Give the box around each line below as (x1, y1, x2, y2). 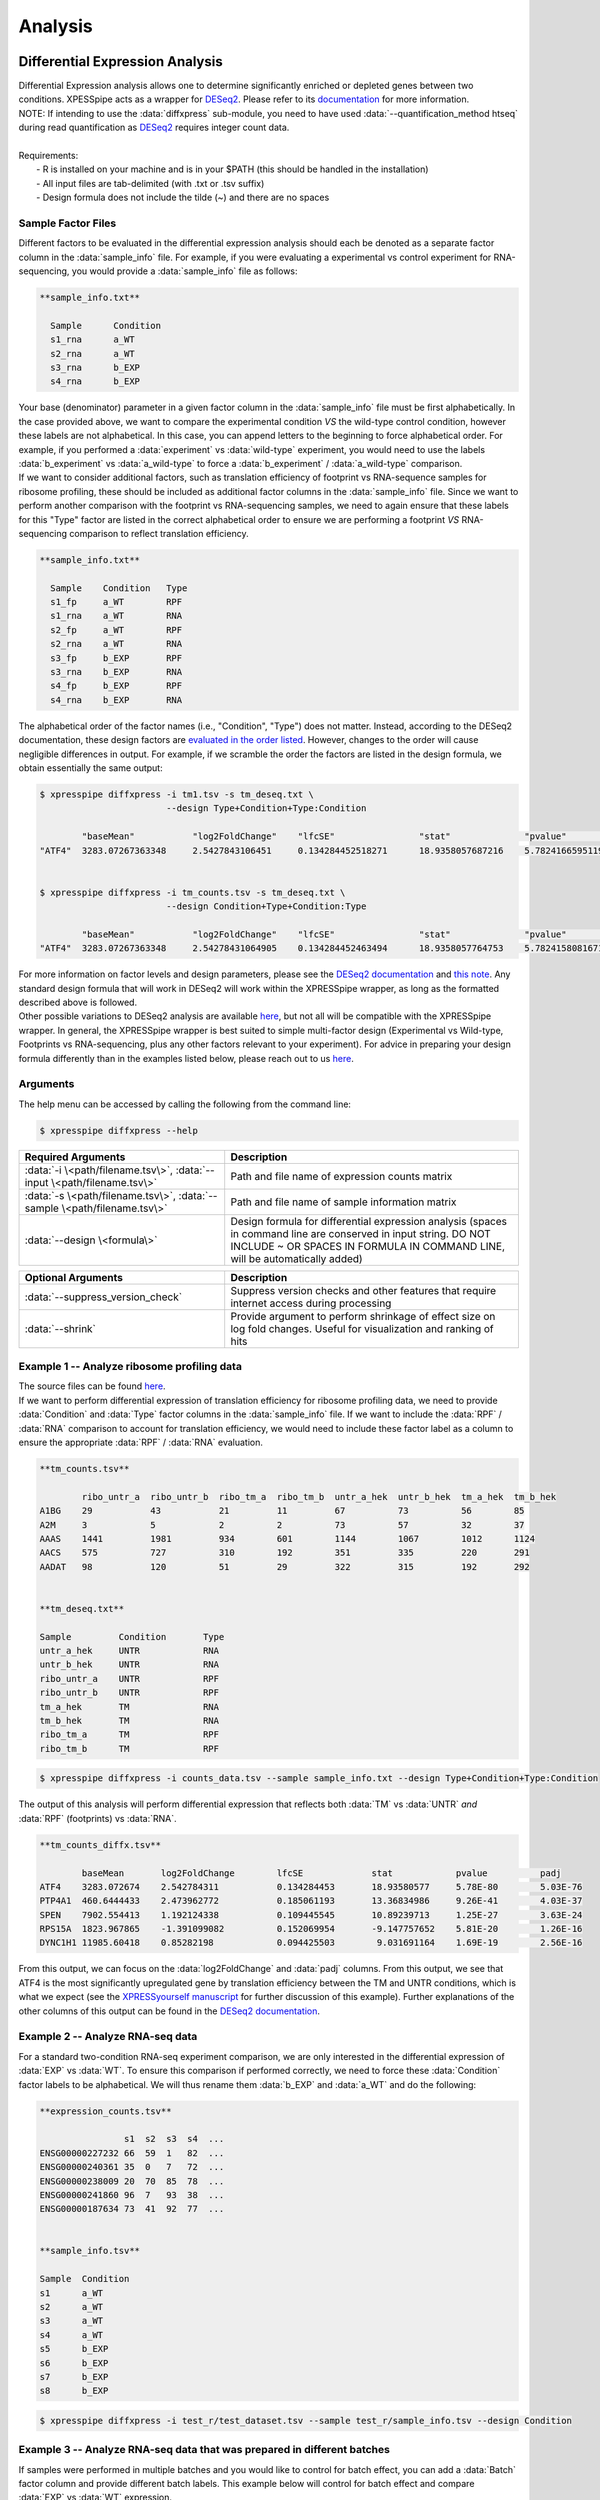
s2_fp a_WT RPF (50, 624, 183, 635)
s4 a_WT (39, 2329, 104, 2340)
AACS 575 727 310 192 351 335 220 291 (39, 1547, 530, 1559)
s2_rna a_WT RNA (50, 638, 183, 650)
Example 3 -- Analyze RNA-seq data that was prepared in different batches (18, 2443, 390, 2457)
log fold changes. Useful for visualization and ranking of (230, 1321, 494, 1335)
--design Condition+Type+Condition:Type (165, 901, 367, 912)
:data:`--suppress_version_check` (24, 1290, 183, 1304)
